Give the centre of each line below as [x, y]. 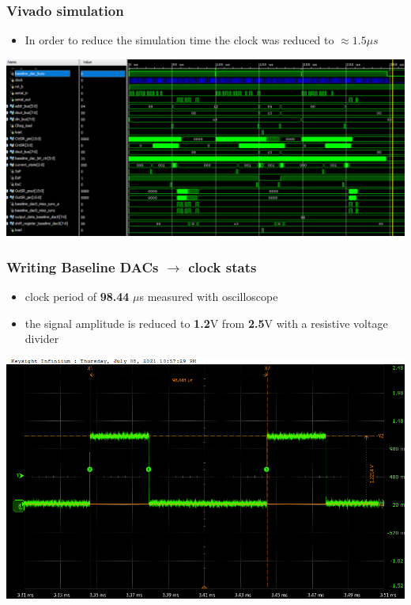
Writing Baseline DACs [83, 266]
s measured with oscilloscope [209, 297]
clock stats [222, 266]
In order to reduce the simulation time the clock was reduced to [179, 40]
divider [42, 339]
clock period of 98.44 [77, 297]
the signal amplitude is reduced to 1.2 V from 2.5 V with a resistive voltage [206, 323]
